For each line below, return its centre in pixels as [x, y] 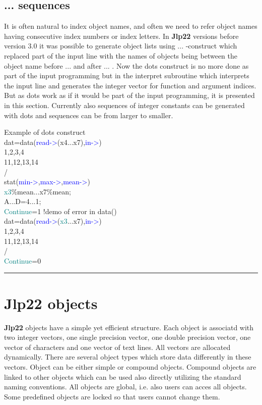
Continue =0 [23, 260]
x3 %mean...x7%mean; [38, 191]
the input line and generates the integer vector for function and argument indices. [130, 85]
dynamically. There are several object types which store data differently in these [128, 357]
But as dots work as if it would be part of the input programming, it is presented [129, 95]
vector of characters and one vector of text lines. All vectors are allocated [117, 347]
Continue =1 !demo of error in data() [60, 211]
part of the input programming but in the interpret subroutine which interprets [127, 75]
